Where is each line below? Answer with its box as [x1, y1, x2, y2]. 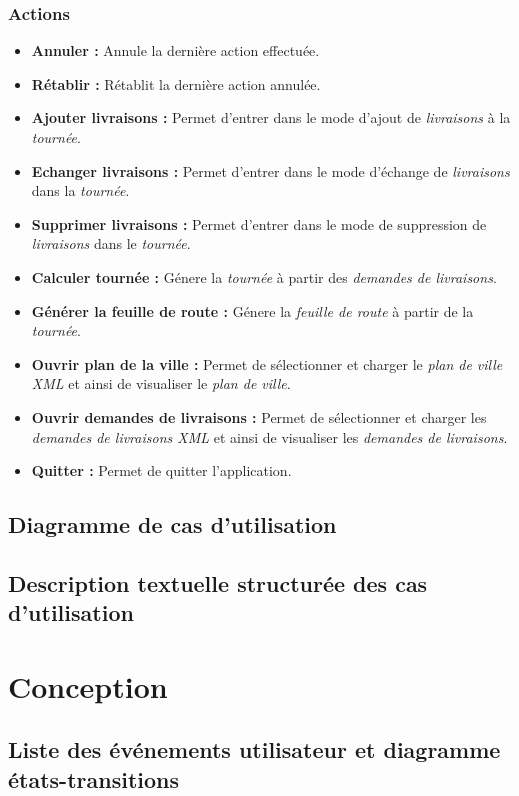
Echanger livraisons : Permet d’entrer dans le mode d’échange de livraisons [31, 160, 510, 181]
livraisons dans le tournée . [31, 233, 191, 254]
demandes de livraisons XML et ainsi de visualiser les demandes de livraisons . [31, 426, 508, 447]
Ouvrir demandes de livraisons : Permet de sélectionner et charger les [31, 406, 487, 427]
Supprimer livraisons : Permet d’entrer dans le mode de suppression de [31, 213, 487, 234]
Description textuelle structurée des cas [8, 567, 428, 598]
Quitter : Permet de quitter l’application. [31, 460, 292, 481]
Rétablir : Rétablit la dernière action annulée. [31, 73, 321, 94]
